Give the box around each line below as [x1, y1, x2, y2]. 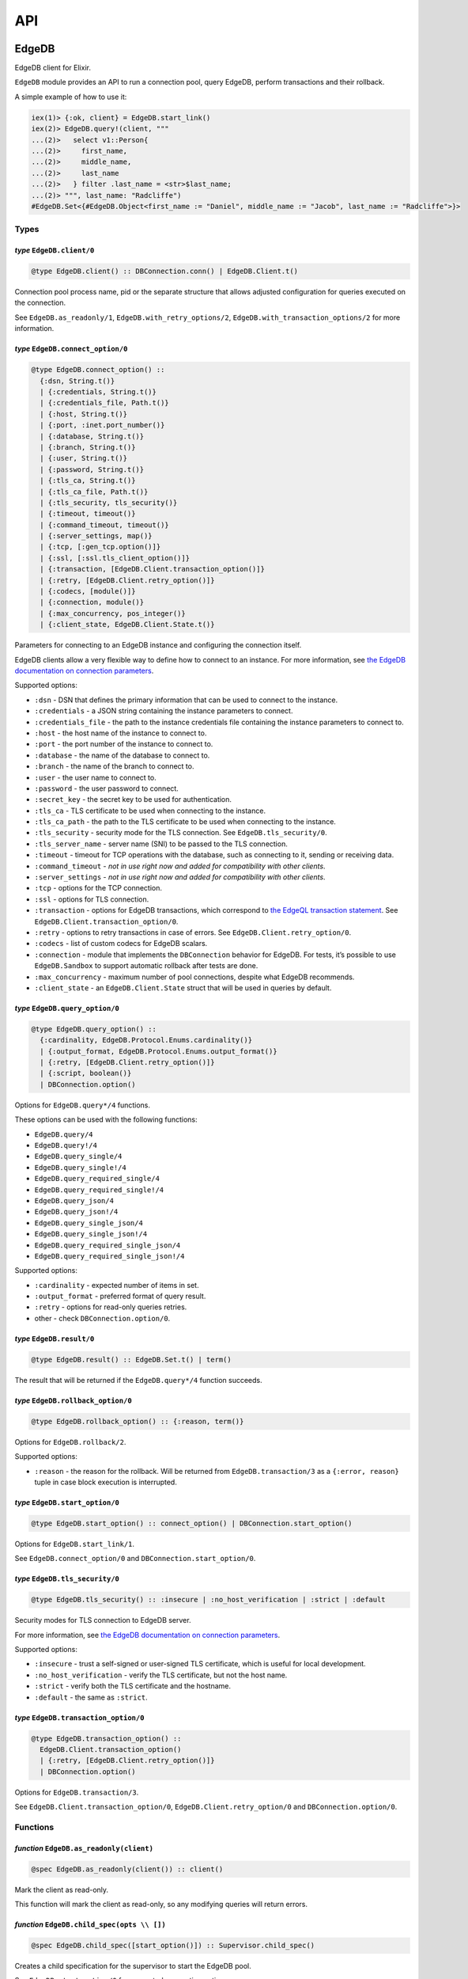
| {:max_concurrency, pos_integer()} [40, 609, 186, 617]
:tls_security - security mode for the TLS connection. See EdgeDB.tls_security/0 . [34, 828, 327, 838]
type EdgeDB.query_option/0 [14, 1003, 120, 1012]
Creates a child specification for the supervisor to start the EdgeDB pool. [14, 1962, 252, 1971]
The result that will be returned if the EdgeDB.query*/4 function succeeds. [14, 1375, 262, 1385]
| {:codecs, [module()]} [40, 587, 136, 596]
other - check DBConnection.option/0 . [34, 1313, 171, 1323]
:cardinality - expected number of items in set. [34, 1280, 199, 1290]
